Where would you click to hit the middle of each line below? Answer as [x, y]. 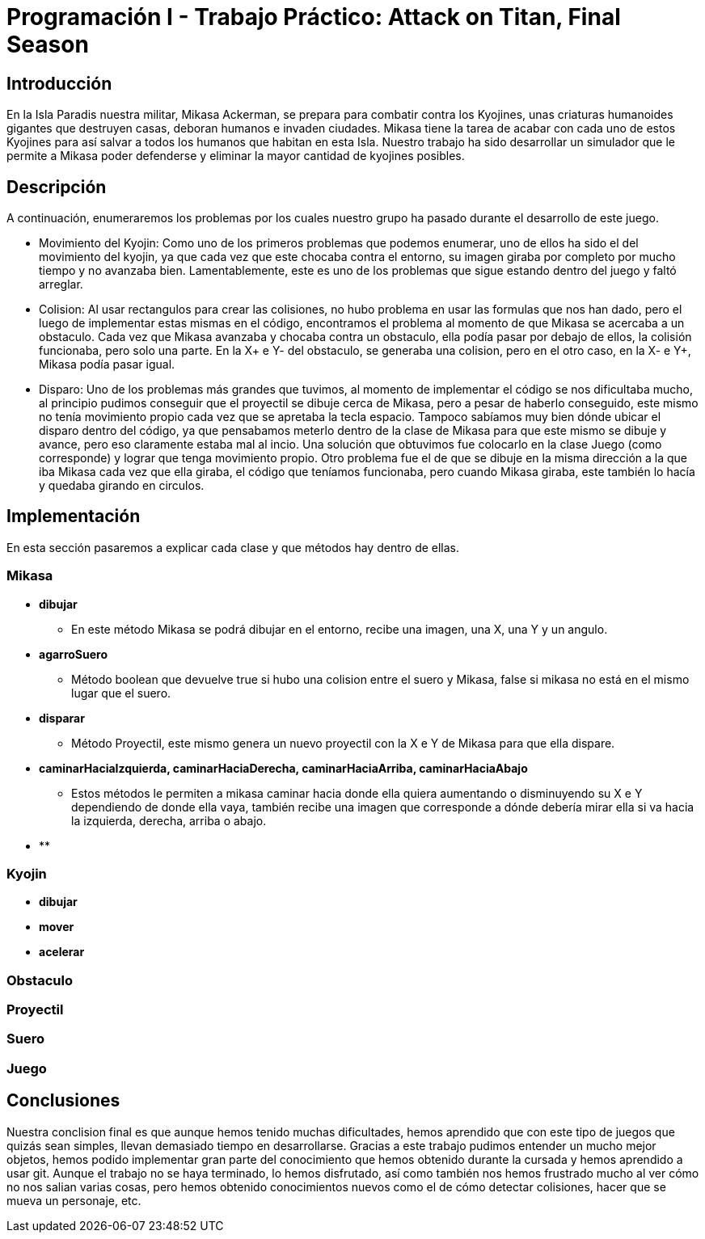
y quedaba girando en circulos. [122, 486]
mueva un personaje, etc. [74, 1200]
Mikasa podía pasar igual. [107, 365]
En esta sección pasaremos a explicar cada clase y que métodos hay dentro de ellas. [233, 547]
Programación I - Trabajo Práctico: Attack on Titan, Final [314, 17]
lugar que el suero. [121, 693]
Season [48, 44]
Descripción [57, 187]
